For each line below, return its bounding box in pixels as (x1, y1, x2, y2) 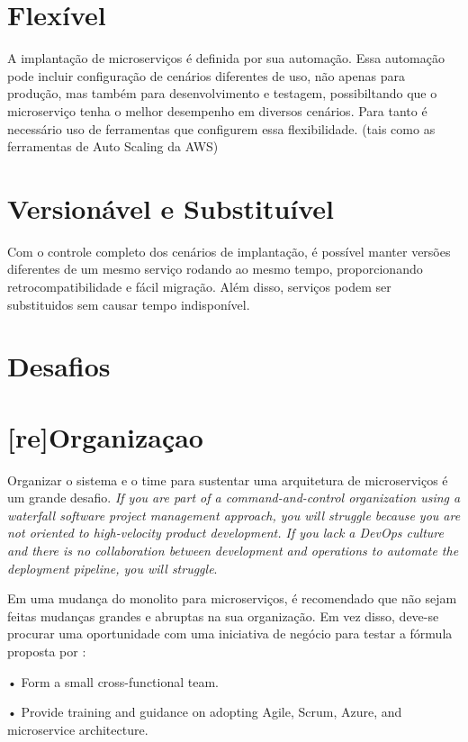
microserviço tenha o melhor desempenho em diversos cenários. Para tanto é (7, 101, 427, 120)
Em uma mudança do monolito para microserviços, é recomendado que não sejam (7, 589, 457, 608)
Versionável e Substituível (7, 189, 335, 226)
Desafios (7, 348, 111, 385)
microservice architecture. (7, 719, 148, 738)
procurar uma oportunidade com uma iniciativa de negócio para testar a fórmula (7, 624, 453, 643)
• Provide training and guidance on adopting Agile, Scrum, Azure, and (7, 702, 402, 721)
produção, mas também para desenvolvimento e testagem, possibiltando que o (7, 84, 437, 103)
